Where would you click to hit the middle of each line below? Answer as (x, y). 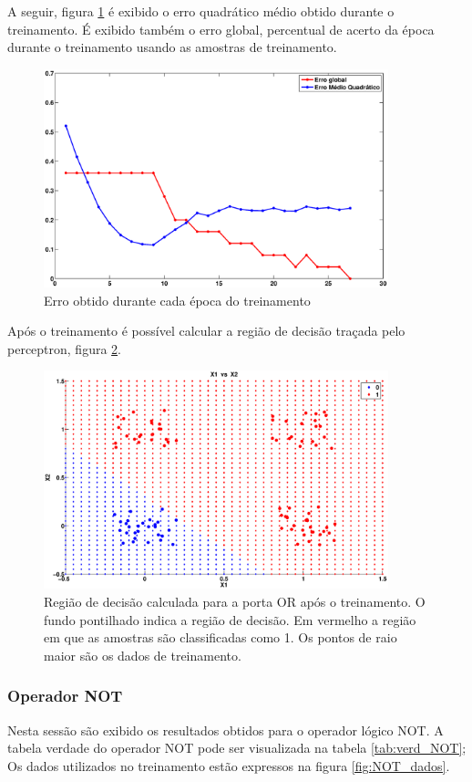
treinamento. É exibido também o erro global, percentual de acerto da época (221, 29)
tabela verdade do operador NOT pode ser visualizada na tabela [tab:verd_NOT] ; (237, 748)
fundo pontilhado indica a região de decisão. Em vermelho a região (230, 619)
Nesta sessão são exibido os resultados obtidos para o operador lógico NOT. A (226, 730)
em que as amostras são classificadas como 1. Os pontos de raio (221, 637)
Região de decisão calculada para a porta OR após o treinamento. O (235, 602)
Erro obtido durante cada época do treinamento (177, 300)
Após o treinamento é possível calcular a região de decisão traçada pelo (206, 331)
